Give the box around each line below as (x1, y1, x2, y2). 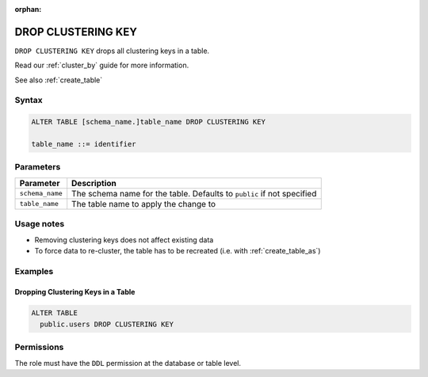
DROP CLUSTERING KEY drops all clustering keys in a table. (14, 46, 210, 55)
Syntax (14, 95, 43, 106)
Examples (14, 265, 54, 276)
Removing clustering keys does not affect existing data (34, 234, 214, 245)
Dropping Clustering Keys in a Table (14, 288, 136, 297)
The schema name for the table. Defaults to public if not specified (71, 188, 317, 199)
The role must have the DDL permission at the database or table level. (14, 358, 242, 367)
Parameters (14, 162, 61, 173)
